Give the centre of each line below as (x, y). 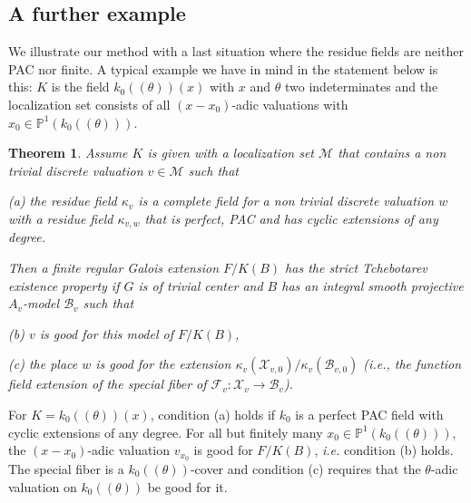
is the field (80, 87)
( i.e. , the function (412, 364)
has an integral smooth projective (373, 285)
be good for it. (187, 486)
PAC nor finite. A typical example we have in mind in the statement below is (223, 68)
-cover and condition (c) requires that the (305, 469)
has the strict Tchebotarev (356, 267)
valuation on (43, 486)
